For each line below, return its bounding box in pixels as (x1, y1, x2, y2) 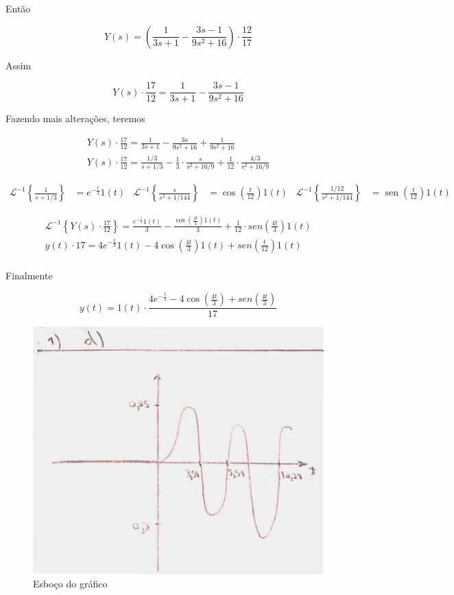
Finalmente (5, 268, 53, 282)
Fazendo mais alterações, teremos (5, 111, 145, 126)
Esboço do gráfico (33, 576, 108, 591)
